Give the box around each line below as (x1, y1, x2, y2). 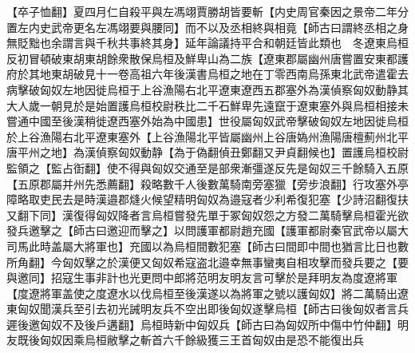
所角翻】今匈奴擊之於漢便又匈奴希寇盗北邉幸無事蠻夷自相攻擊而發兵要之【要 (6, 253, 409, 270)
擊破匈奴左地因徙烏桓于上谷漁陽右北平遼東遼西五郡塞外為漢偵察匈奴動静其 (17, 81, 409, 97)
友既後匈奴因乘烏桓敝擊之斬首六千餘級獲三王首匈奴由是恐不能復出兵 (6, 331, 364, 348)
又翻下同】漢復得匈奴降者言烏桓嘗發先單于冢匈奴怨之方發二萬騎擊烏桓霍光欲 (6, 206, 409, 223)
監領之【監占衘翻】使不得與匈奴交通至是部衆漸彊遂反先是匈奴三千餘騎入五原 (6, 159, 409, 176)
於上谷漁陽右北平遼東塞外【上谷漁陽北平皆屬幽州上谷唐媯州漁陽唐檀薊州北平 (6, 128, 409, 145)
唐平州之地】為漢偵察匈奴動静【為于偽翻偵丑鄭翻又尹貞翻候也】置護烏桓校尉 (6, 144, 409, 161)
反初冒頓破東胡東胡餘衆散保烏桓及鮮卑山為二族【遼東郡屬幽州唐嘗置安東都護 (6, 50, 409, 66)
